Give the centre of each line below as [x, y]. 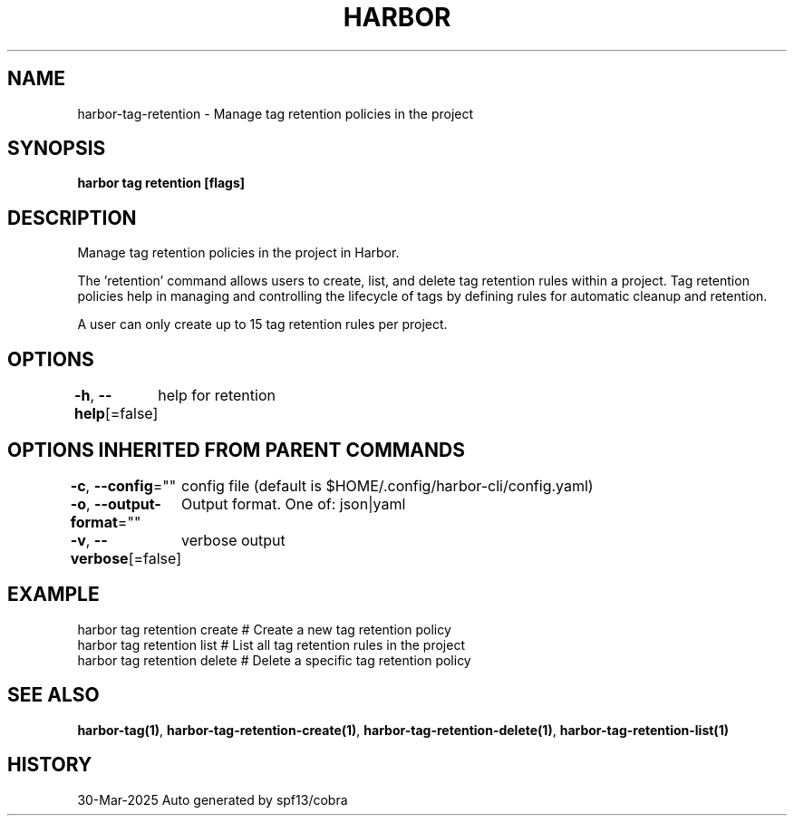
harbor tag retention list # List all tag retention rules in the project [271, 644]
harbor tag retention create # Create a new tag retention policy [264, 629]
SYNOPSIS [57, 149]
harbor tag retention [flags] [161, 183]
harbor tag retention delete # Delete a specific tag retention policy [274, 660]
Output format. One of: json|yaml [294, 503]
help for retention [217, 396]
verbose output [233, 540]
